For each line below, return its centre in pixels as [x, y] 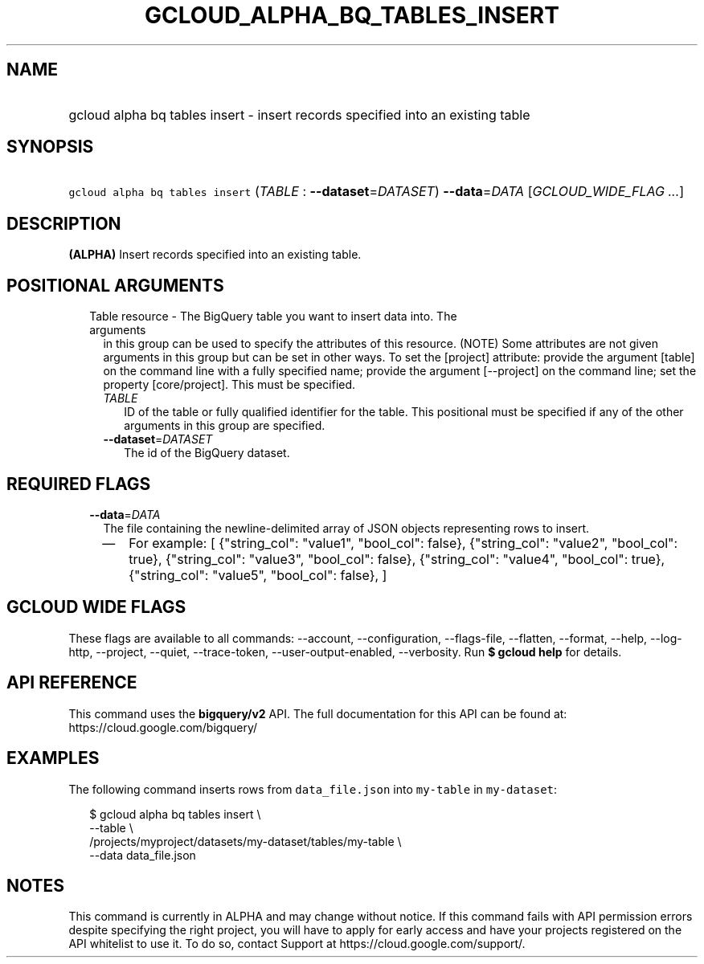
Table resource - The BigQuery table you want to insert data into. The [273, 317]
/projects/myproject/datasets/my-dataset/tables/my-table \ [246, 841]
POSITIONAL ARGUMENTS [115, 285]
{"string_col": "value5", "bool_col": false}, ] [258, 575]
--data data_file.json [143, 855]
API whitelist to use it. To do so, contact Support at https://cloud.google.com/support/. [297, 944]
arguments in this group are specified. [225, 426]
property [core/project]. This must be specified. [229, 385]
